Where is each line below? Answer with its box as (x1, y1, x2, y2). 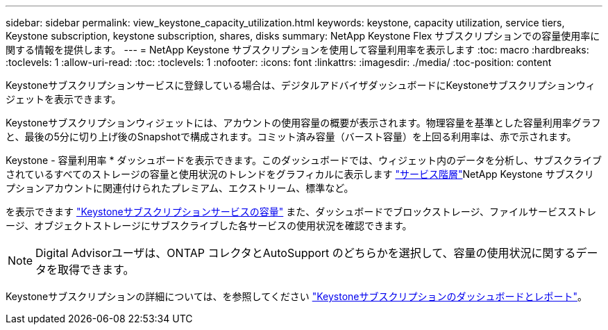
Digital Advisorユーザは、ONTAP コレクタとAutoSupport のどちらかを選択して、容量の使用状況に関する (35, 246, 576, 260)
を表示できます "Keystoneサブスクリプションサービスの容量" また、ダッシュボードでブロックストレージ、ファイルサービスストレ (6, 206, 597, 217)
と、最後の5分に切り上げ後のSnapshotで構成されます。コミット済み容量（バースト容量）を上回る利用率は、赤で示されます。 (6, 131, 577, 142)
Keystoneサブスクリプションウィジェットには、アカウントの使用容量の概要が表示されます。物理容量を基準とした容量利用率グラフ (6, 117, 601, 129)
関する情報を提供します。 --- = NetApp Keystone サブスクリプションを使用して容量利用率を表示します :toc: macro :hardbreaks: (6, 44, 589, 56)
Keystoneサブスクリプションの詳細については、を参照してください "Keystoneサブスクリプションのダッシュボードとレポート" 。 (6, 290, 587, 302)
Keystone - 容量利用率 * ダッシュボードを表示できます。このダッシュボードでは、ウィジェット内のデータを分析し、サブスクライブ (6, 154, 602, 166)
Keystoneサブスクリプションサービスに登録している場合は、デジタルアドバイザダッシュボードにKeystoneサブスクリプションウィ (6, 79, 596, 91)
